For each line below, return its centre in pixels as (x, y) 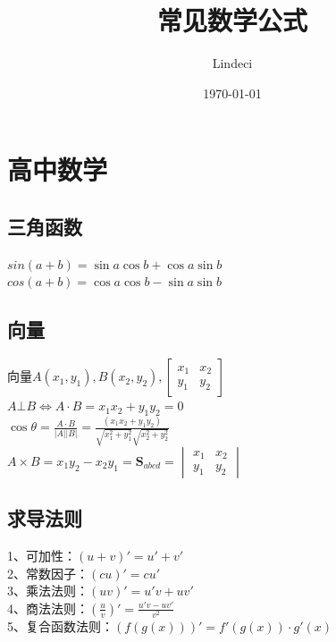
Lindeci (232, 63)
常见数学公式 (232, 20)
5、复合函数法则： (60, 626)
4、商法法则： (48, 608)
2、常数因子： (48, 573)
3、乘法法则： (48, 591)
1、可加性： (42, 556)
